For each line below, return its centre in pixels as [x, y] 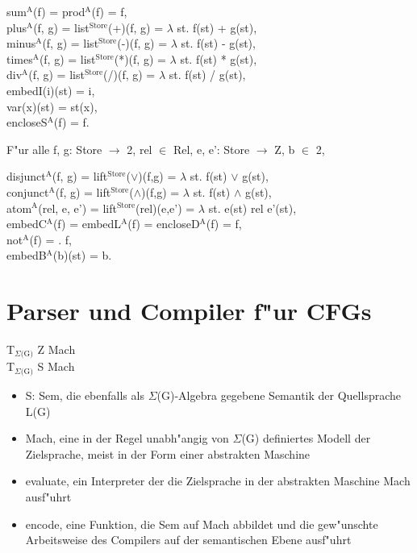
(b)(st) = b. [82, 255]
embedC [27, 224]
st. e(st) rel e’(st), [252, 208]
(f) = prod [59, 11]
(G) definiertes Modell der [306, 438]
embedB [27, 255]
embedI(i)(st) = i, [51, 90]
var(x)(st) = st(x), [52, 106]
